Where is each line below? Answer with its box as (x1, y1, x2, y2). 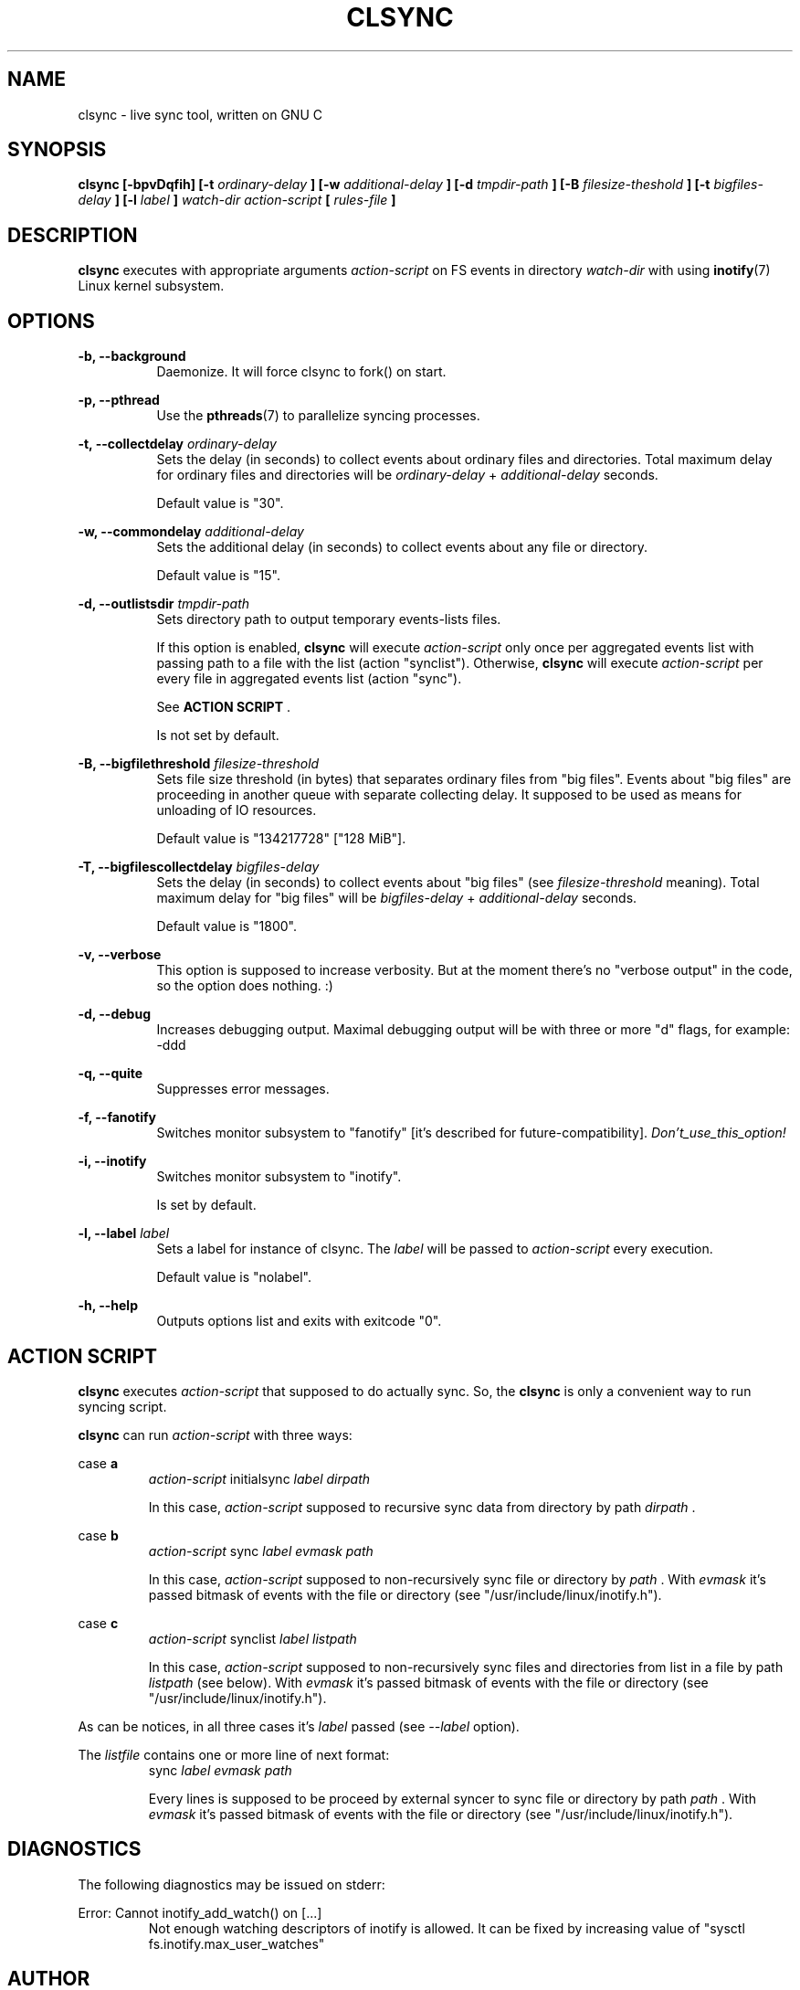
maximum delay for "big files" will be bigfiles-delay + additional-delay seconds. (156, 890, 637, 906)
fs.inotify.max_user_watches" (148, 1935, 325, 1952)
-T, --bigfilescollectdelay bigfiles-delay (78, 859, 320, 875)
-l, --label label (78, 1225, 170, 1242)
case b (78, 1527, 119, 1543)
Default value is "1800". (156, 918, 297, 935)
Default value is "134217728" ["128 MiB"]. (156, 831, 406, 847)
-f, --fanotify (78, 1109, 157, 1126)
